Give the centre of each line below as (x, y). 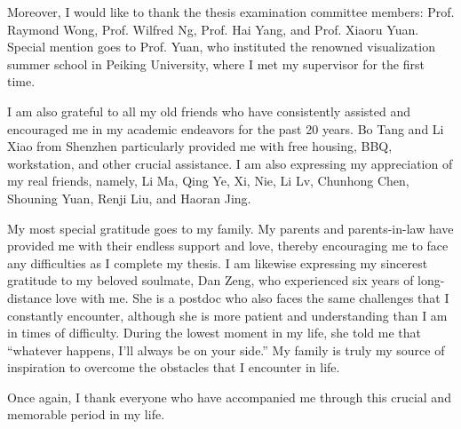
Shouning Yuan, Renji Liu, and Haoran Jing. (129, 198)
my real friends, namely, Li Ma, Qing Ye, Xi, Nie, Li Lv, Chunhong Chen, (208, 181)
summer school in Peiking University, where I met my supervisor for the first (216, 64)
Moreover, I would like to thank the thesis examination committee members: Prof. (231, 12)
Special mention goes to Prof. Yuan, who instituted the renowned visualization (221, 47)
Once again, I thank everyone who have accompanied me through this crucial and (229, 397)
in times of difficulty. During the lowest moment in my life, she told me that (214, 333)
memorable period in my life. (86, 414)
